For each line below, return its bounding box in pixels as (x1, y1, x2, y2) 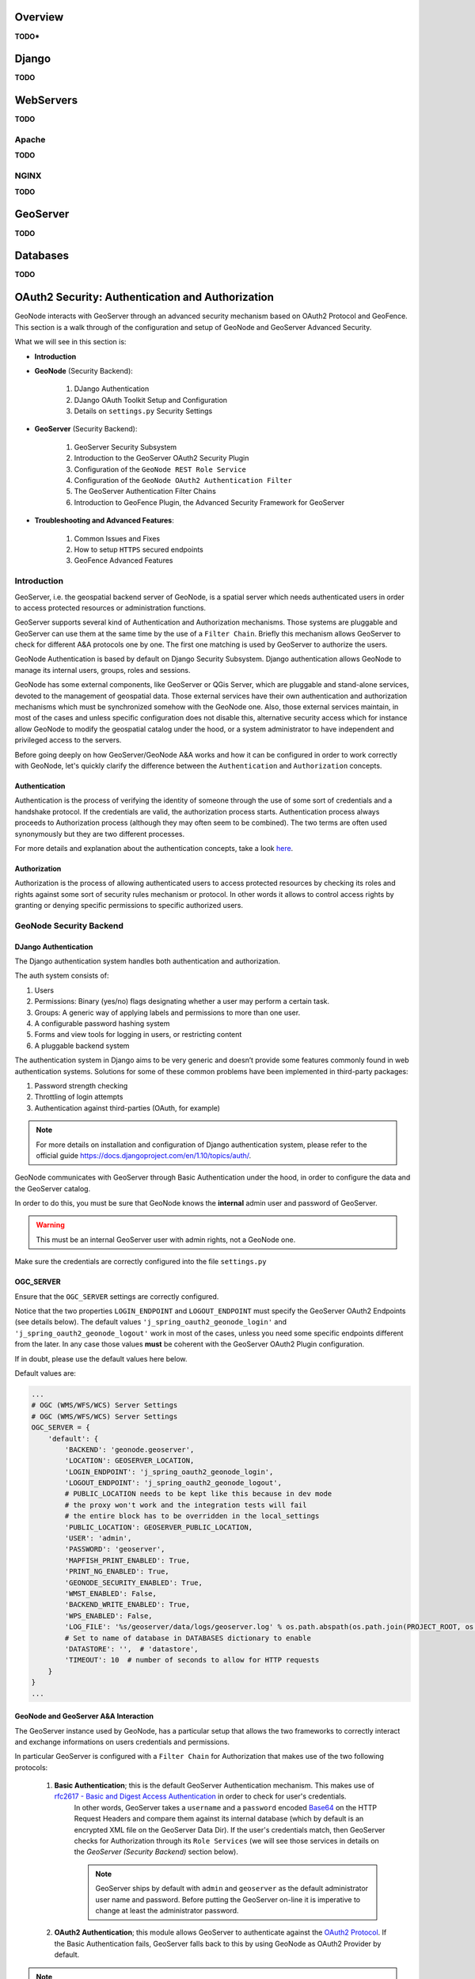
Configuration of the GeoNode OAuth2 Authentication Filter (74, 476, 292, 485)
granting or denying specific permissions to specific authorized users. (14, 901, 243, 910)
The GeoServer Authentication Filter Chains (74, 487, 217, 496)
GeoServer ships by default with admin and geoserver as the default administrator (95, 1884, 368, 1894)
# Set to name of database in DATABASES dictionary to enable (64, 1633, 312, 1643)
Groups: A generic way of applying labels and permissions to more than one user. (34, 1008, 301, 1017)
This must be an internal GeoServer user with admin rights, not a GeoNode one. (36, 1235, 296, 1244)
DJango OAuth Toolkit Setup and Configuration (74, 395, 228, 405)
